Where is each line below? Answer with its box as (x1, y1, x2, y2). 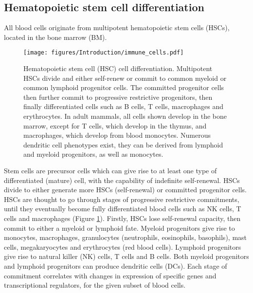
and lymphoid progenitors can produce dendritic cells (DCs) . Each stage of (4, 260, 227, 271)
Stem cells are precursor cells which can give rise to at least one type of (4, 165, 217, 175)
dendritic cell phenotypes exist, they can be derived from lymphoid (23, 139, 223, 149)
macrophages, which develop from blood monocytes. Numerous (23, 130, 211, 140)
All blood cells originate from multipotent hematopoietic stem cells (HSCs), (4, 22, 230, 33)
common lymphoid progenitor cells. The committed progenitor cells (23, 82, 224, 92)
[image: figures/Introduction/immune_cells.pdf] (23, 49, 184, 56)
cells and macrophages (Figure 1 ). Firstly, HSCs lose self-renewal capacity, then (4, 213, 241, 223)
